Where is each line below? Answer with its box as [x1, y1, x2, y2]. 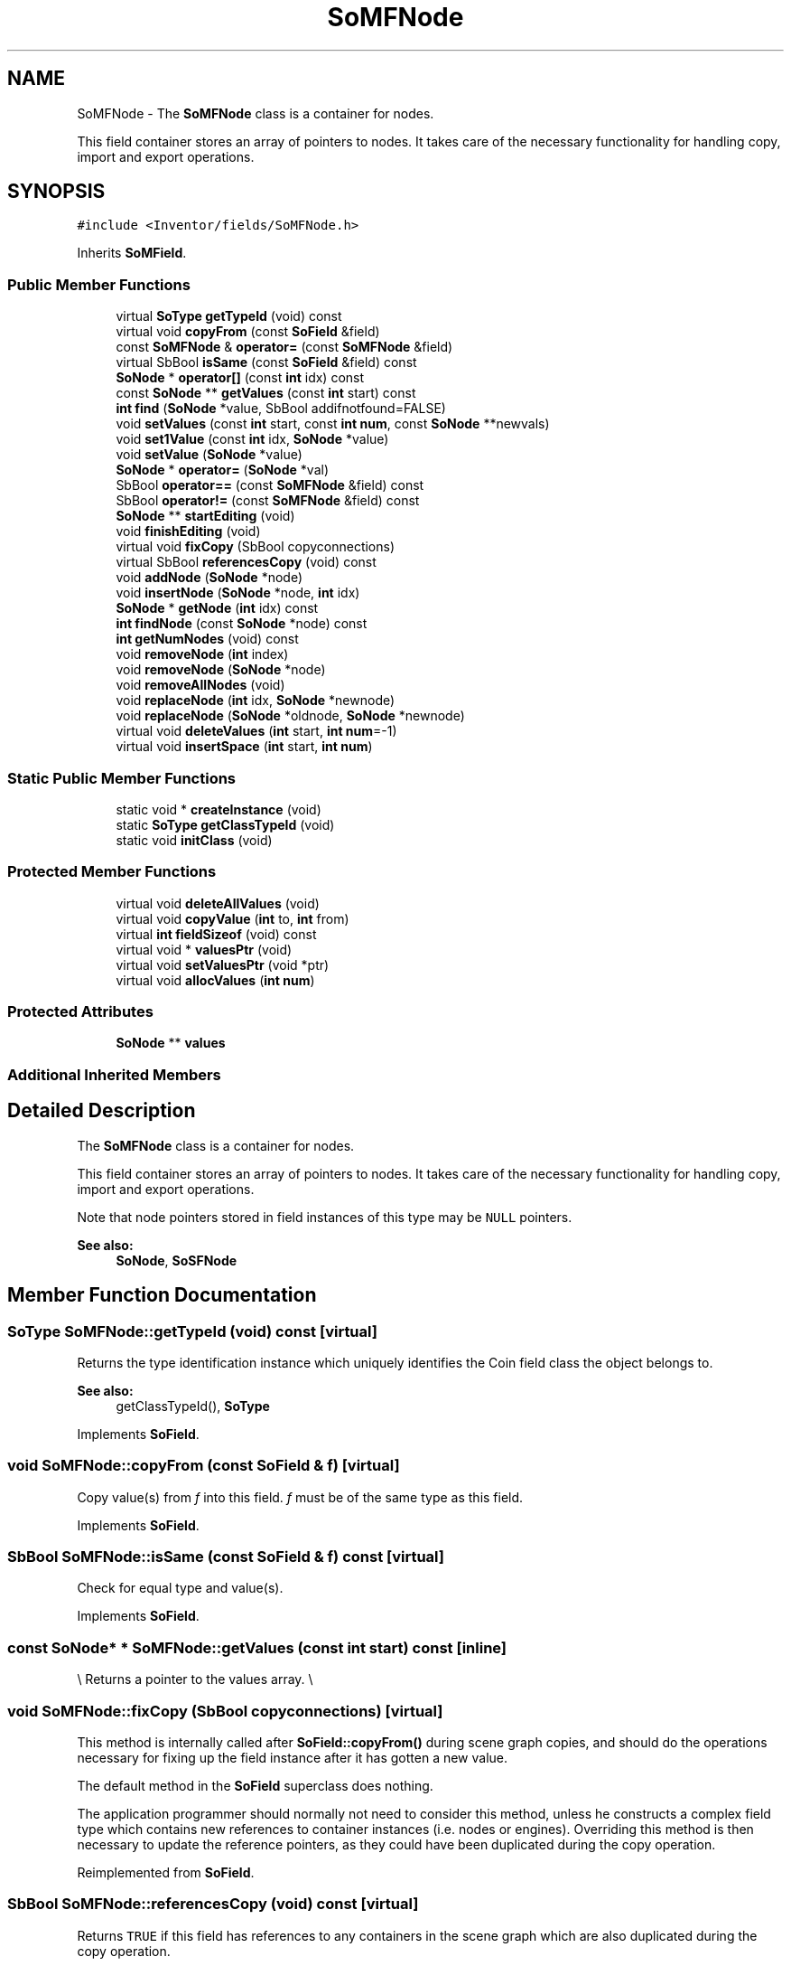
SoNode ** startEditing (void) [116, 508, 295, 524]
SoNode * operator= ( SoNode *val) [116, 462, 329, 478]
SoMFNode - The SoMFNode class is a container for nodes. [77, 105, 434, 121]
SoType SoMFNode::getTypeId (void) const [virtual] [7, 1322, 377, 1340]
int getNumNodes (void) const [116, 631, 299, 647]
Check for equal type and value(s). [77, 1580, 284, 1596]
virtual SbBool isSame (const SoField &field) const [116, 354, 417, 371]
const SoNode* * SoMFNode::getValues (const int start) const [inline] [7, 1638, 507, 1657]
